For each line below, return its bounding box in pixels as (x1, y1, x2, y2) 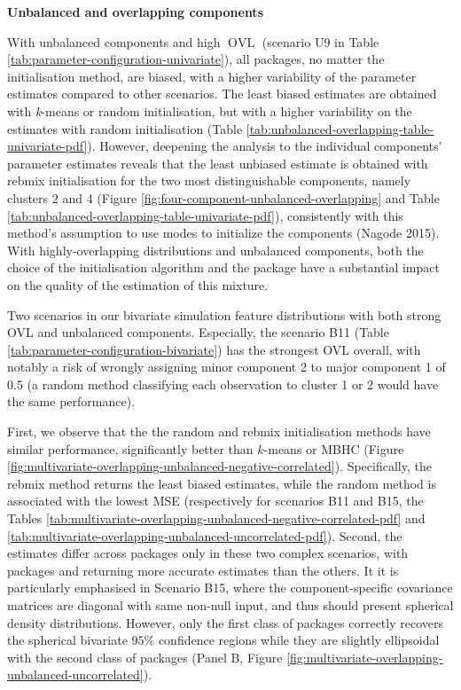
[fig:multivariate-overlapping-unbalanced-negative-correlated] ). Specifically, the (7, 457, 432, 475)
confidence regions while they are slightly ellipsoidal (158, 631, 440, 649)
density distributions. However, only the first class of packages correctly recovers (7, 613, 444, 631)
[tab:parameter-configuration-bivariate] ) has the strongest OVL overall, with (7, 340, 421, 358)
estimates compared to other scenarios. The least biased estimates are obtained (7, 84, 437, 103)
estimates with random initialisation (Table (7, 119, 243, 137)
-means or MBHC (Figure (263, 439, 404, 458)
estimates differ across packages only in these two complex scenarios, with (7, 544, 409, 562)
